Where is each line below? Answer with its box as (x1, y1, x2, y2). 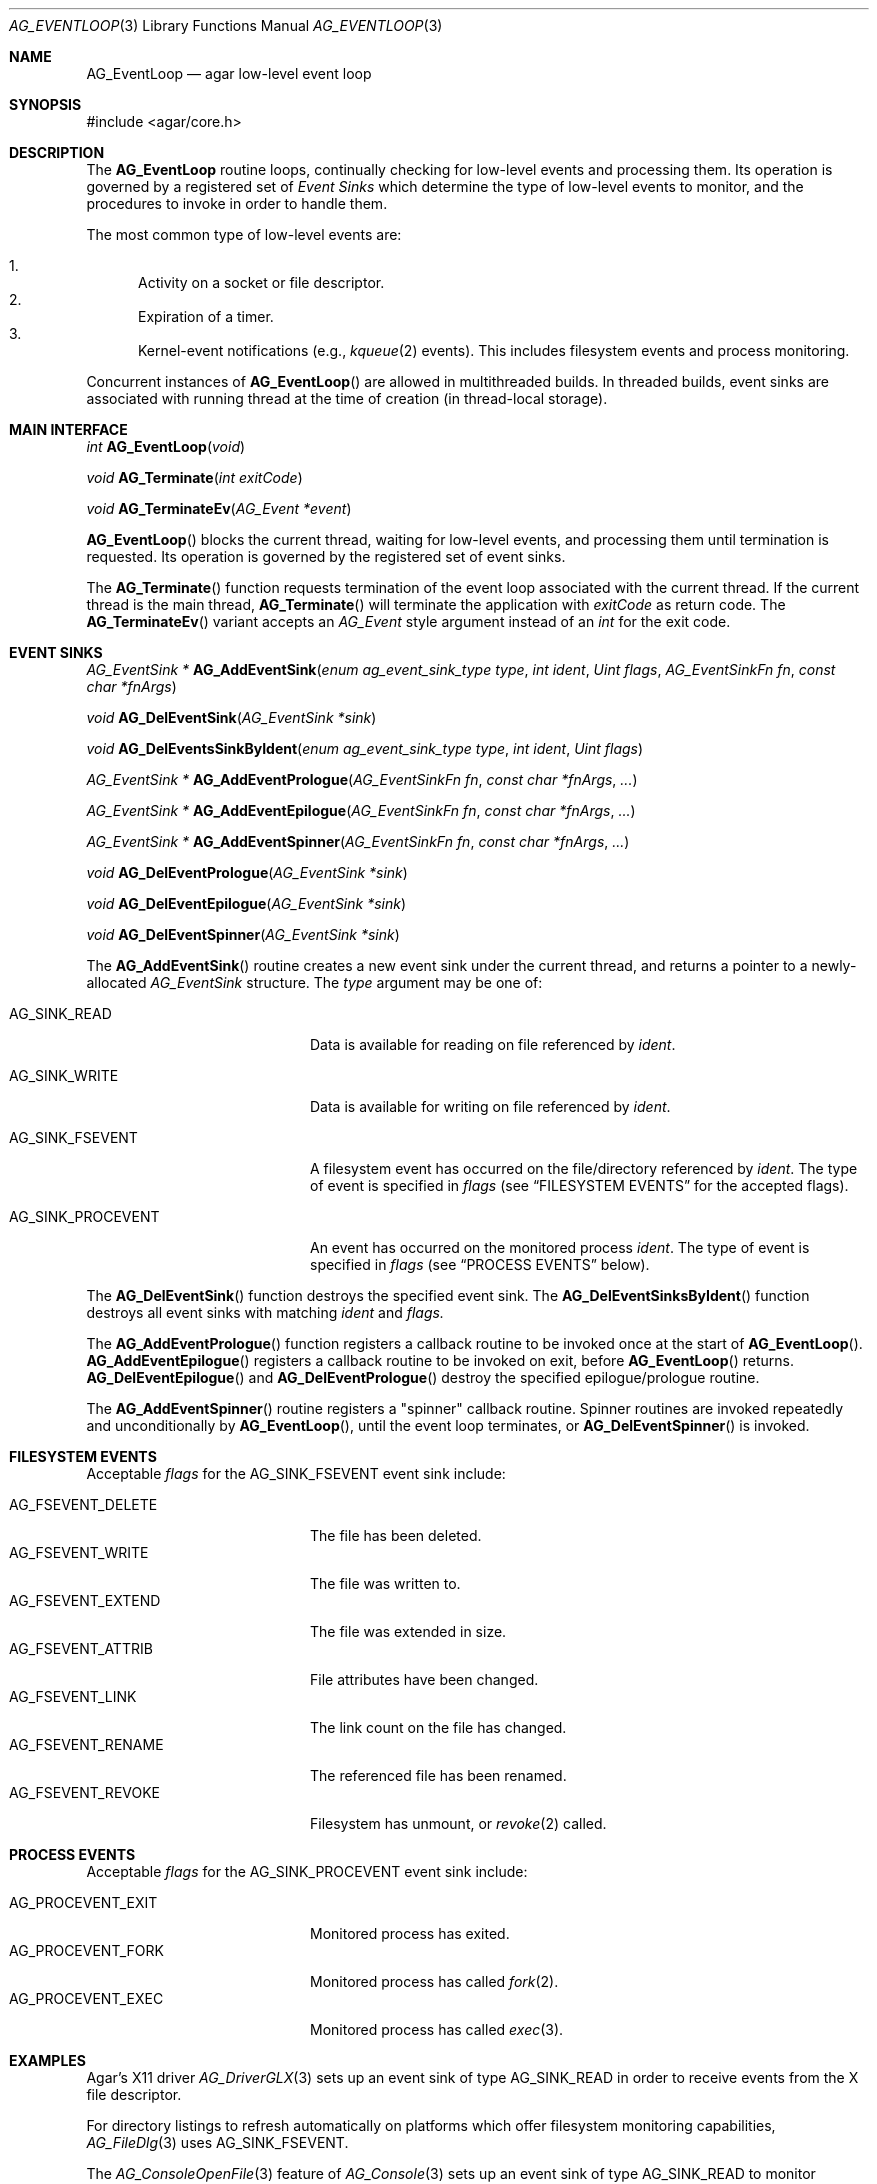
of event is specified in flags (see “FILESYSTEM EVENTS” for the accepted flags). (310, 1177, 849, 1194)
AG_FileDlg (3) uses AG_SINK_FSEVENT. (86, 2134, 349, 2151)
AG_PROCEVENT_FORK (9, 1942, 164, 1959)
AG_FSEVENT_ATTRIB (9, 1640, 153, 1657)
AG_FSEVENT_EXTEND (9, 1592, 161, 1609)
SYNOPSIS (9, 96, 82, 113)
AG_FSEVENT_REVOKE (9, 1784, 161, 1801)
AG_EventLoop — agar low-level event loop (86, 65, 372, 82)
